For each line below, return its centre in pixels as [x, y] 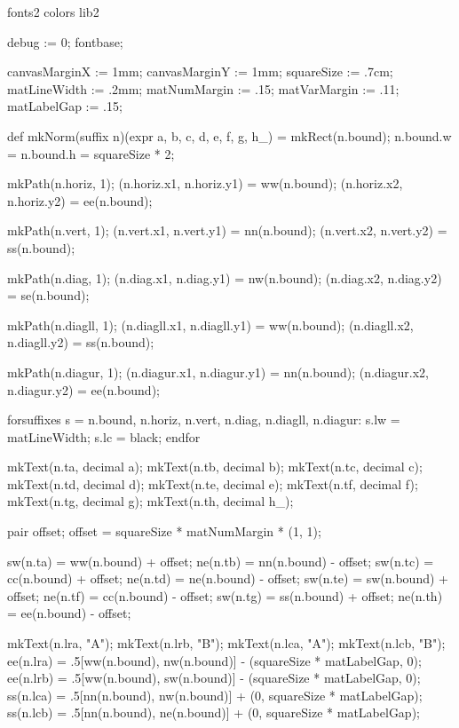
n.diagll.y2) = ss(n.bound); [81, 342]
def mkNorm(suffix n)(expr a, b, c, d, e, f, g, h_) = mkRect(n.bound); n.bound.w [229, 135]
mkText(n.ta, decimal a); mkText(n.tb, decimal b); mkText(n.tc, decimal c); [215, 467]
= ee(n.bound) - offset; [69, 613]
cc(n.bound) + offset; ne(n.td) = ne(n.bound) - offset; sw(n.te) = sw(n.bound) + [228, 578]
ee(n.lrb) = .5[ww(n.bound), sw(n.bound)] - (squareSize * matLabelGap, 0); [214, 678]
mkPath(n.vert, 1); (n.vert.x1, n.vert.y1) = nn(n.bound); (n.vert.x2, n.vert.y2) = [227, 230]
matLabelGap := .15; [65, 106]
